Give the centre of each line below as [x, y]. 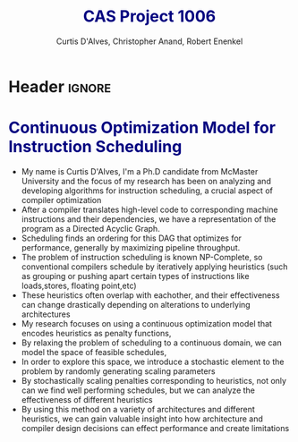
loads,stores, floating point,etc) [79, 285]
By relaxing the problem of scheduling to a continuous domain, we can [152, 343]
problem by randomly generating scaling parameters [118, 371]
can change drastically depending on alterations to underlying [136, 304]
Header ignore [60, 86]
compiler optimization [61, 200]
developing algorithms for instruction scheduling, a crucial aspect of [147, 191]
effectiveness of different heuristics [87, 399]
